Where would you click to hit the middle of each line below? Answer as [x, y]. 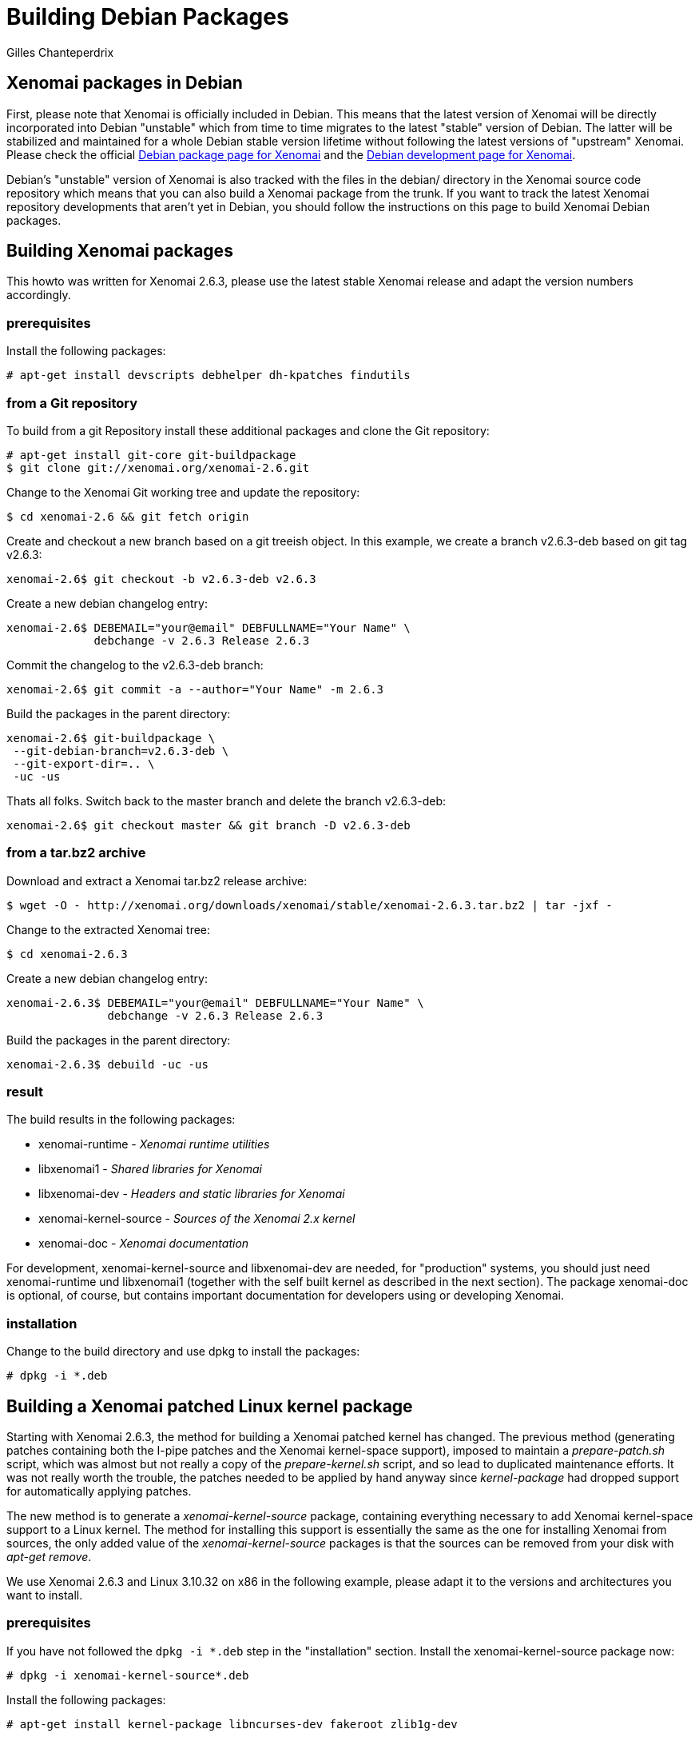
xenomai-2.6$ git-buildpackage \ [111, 738]
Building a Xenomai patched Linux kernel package [210, 1406]
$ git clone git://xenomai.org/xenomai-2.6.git [158, 467]
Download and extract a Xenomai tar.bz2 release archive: [157, 880]
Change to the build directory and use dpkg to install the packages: [183, 1352]
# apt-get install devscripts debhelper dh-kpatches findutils [209, 375]
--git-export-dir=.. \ [84, 763]
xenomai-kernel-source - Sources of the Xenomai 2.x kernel [197, 1219]
